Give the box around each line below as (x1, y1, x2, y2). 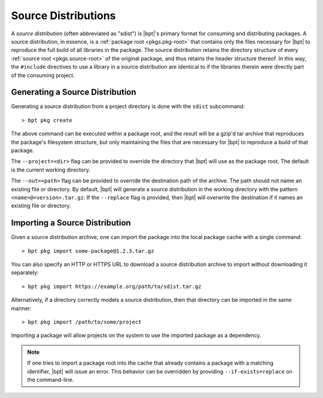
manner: (11, 305, 32, 312)
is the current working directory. (11, 166, 91, 173)
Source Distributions (11, 9, 116, 22)
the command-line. (27, 376, 74, 383)
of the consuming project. (11, 72, 75, 79)
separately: (11, 269, 39, 276)
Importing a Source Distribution (11, 218, 131, 228)
